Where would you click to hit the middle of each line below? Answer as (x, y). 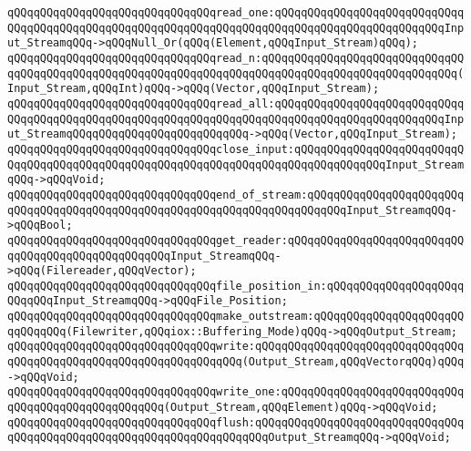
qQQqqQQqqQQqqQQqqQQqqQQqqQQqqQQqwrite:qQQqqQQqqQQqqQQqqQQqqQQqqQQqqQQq (236, 347)
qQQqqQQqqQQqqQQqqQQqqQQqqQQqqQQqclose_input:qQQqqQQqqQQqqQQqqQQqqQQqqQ (236, 149)
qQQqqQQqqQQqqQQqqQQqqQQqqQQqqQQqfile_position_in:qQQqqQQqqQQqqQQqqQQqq (236, 286)
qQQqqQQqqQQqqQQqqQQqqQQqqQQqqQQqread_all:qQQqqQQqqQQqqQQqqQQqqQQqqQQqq (236, 103)
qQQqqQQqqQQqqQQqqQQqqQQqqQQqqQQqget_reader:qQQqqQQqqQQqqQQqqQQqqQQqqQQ (236, 240)
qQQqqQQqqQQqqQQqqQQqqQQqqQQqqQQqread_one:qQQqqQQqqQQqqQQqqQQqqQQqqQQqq (236, 13)
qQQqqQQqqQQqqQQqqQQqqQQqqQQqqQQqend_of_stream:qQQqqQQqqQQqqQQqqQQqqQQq (236, 195)
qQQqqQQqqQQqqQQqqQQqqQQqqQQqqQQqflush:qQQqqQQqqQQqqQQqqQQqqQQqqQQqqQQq (236, 422)
